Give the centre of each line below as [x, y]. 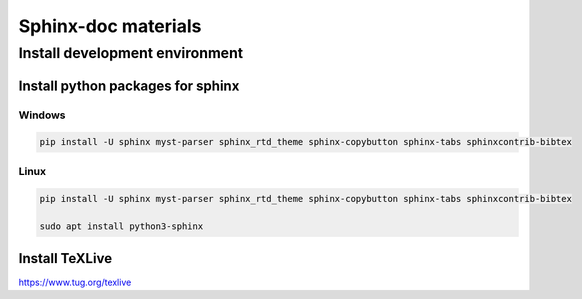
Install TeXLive [65, 258]
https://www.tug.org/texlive [75, 282]
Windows [42, 115]
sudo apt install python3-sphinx [121, 226]
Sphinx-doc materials [110, 26]
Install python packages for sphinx [129, 85]
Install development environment [131, 53]
